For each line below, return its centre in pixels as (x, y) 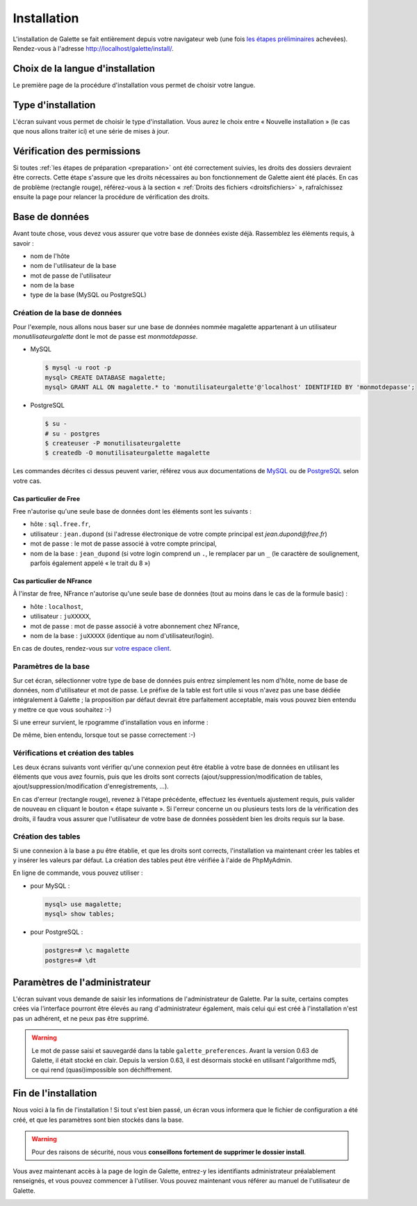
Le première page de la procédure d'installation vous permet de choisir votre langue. (134, 85)
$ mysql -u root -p (78, 368)
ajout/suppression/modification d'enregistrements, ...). (91, 786)
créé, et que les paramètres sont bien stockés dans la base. (98, 1120)
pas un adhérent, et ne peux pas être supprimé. (81, 1018)
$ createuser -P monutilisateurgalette (113, 443)
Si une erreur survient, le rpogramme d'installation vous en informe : (111, 722)
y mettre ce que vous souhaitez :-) (62, 709)
